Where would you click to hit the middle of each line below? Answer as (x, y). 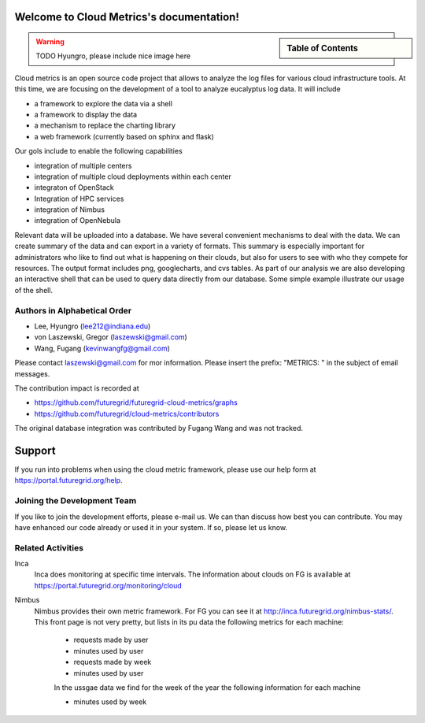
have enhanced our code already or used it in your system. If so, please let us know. (151, 527)
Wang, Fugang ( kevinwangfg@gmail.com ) (102, 348)
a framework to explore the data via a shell (103, 103)
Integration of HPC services (79, 198)
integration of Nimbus (70, 209)
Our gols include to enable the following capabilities (98, 151)
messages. (32, 373)
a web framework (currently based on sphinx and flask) (124, 136)
